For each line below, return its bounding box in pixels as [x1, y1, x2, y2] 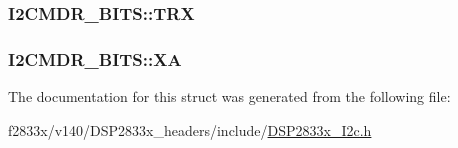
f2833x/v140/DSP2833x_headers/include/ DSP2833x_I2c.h [8, 119, 372, 140]
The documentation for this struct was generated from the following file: [8, 86, 451, 107]
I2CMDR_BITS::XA [8, 46, 182, 71]
